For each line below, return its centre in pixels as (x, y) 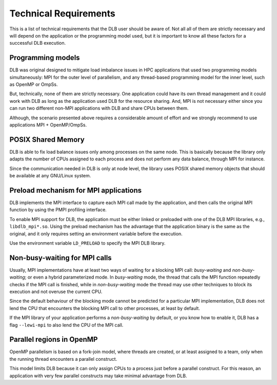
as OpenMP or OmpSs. (34, 84)
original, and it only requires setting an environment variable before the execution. (96, 233)
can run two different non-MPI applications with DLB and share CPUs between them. (99, 108)
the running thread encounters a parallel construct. (63, 359)
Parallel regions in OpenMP (54, 340)
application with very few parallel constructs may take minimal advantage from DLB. (98, 376)
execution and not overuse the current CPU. (56, 291)
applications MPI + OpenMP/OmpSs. (48, 125)
